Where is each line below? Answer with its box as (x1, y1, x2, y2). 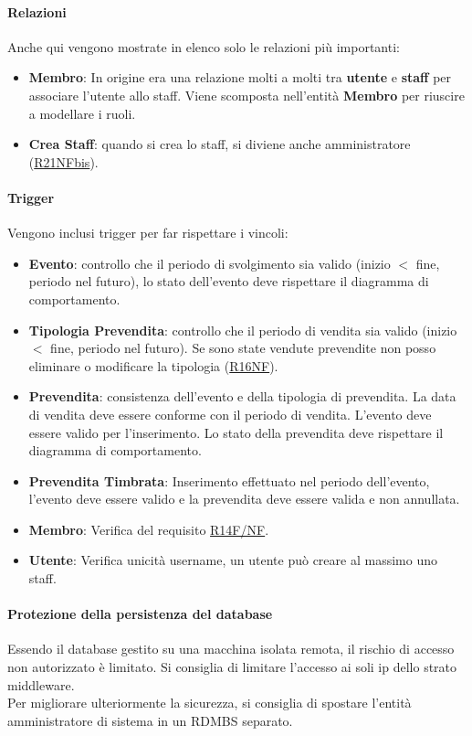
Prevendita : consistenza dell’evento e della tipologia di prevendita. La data (28, 387, 456, 406)
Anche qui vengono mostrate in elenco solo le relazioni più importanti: (7, 37, 400, 56)
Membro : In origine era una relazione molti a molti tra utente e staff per (28, 68, 452, 87)
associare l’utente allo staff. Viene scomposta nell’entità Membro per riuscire (28, 85, 465, 104)
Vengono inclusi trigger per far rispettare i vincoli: (7, 223, 288, 242)
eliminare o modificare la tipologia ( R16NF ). (28, 356, 278, 375)
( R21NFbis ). (28, 152, 99, 171)
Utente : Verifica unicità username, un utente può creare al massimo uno (28, 550, 437, 570)
